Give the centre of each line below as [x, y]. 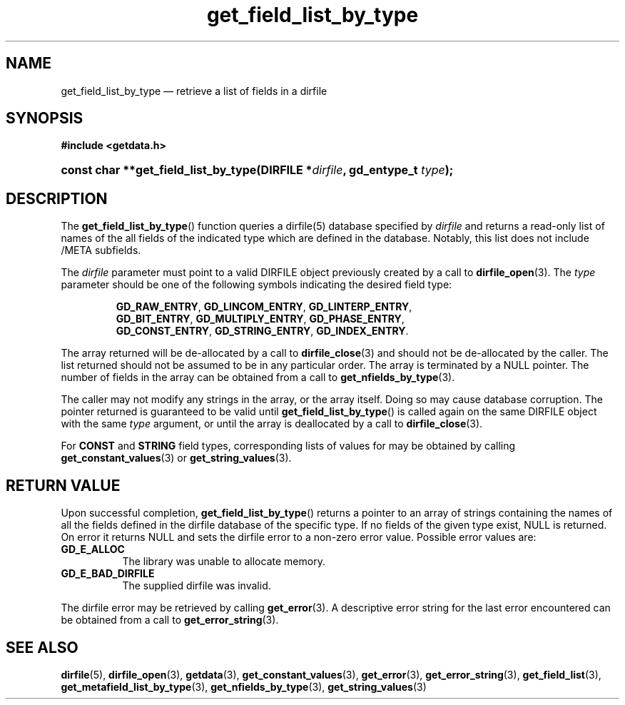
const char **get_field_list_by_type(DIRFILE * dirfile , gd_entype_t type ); [257, 170]
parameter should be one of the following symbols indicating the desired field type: [256, 285]
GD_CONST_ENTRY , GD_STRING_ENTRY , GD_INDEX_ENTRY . [262, 331]
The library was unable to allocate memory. [224, 562]
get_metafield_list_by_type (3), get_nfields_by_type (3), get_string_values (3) [244, 686]
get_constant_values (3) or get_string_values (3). [176, 458]
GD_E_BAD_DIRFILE [108, 574]
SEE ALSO [42, 647]
